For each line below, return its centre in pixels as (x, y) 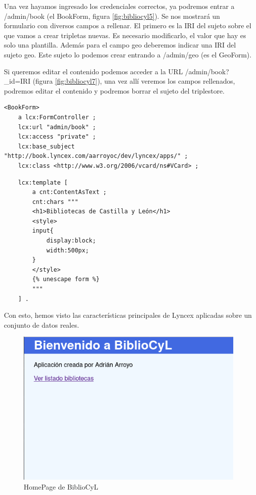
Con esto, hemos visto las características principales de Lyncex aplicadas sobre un (128, 315)
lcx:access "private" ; (57, 137)
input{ (43, 231)
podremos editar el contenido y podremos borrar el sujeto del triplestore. (114, 90)
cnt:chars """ (55, 202)
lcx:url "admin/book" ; (57, 127)
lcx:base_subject (46, 146)
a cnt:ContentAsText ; (69, 192)
